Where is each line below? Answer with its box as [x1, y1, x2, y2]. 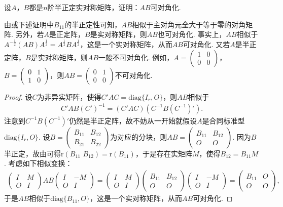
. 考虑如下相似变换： [4, 158, 73, 169]
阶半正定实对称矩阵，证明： [47, 2, 140, 12]
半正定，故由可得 [4, 148, 61, 158]
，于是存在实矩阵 [135, 148, 192, 158]
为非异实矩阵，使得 [37, 91, 101, 102]
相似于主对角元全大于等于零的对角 [132, 19, 246, 29]
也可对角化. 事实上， [157, 29, 226, 39]
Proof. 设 [4, 91, 32, 102]
